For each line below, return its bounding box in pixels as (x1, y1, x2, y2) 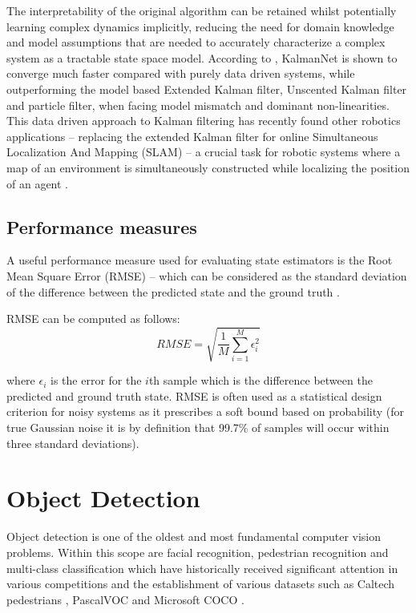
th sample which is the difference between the (148, 372, 373, 389)
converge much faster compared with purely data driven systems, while (6, 65, 355, 82)
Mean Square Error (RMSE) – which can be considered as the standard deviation (6, 267, 407, 284)
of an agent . (6, 175, 69, 192)
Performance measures (6, 214, 197, 239)
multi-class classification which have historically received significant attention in (6, 559, 398, 576)
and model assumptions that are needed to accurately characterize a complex (6, 34, 386, 50)
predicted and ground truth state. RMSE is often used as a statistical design (6, 387, 382, 404)
